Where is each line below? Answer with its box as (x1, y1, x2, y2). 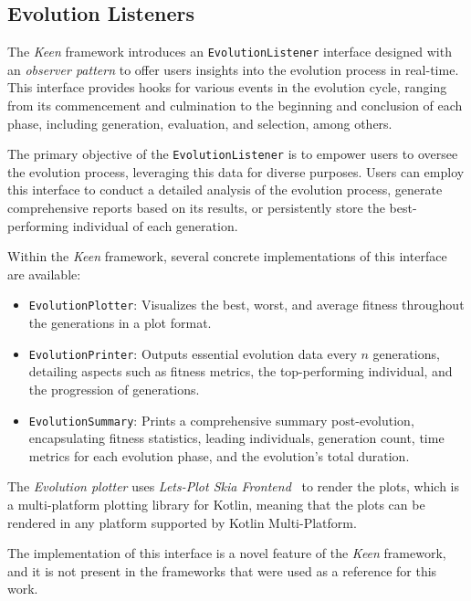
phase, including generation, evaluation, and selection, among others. (7, 113, 392, 132)
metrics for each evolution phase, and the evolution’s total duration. (28, 446, 410, 465)
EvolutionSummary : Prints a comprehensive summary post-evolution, (28, 410, 414, 429)
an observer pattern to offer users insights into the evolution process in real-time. (7, 59, 459, 79)
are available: (7, 264, 81, 283)
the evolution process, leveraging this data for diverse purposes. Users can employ (7, 162, 465, 181)
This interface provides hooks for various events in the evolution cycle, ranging (7, 78, 447, 97)
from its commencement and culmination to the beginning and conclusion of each (7, 96, 463, 115)
